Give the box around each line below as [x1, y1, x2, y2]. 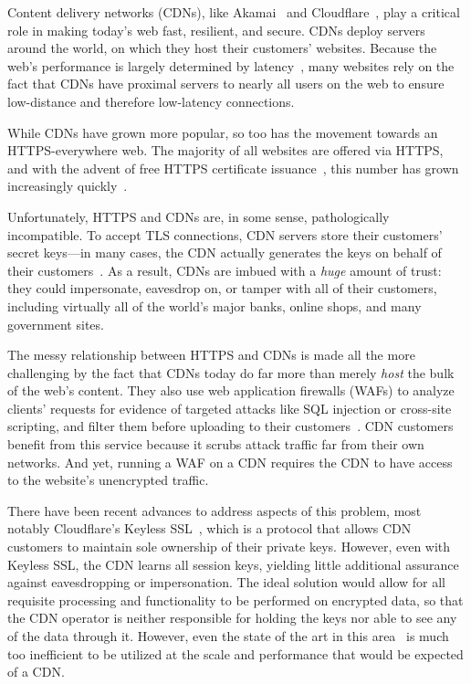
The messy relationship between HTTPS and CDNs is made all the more [7, 345, 415, 364]
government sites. [7, 314, 104, 333]
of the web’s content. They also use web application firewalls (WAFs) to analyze [7, 381, 455, 400]
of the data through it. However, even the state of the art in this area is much [7, 626, 449, 645]
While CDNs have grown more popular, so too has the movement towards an [7, 122, 438, 142]
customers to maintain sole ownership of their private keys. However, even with [7, 537, 451, 556]
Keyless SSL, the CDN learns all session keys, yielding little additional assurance [7, 554, 459, 574]
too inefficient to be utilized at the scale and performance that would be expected [7, 644, 464, 663]
